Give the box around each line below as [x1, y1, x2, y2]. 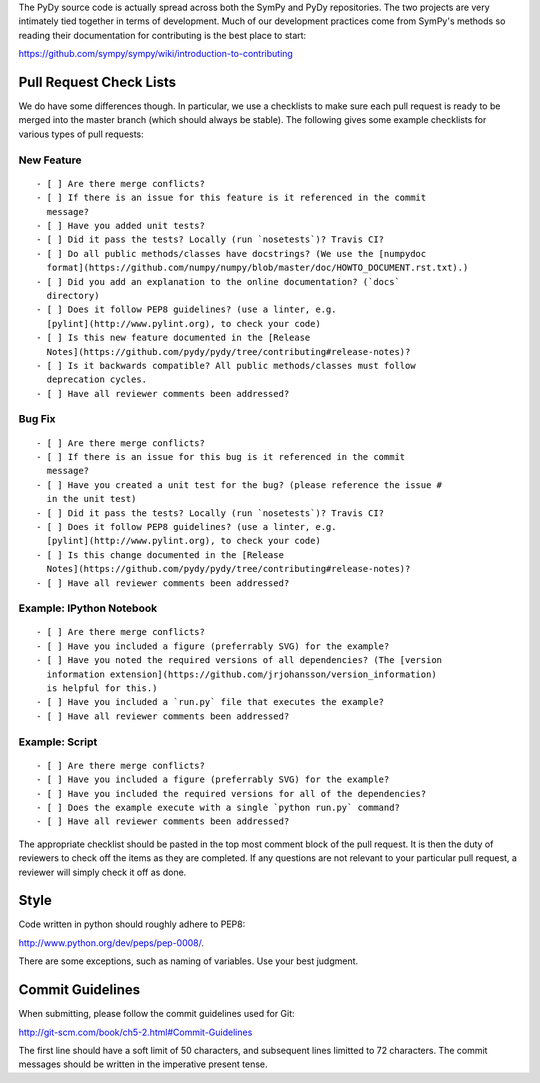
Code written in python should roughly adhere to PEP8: [18, 918, 246, 930]
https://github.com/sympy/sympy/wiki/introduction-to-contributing [18, 48, 294, 60]
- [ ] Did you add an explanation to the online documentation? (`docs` [36, 276, 400, 287]
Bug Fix [18, 412, 56, 426]
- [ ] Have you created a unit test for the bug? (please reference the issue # [36, 479, 443, 490]
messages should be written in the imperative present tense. [18, 1058, 269, 1070]
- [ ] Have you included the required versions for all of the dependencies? [36, 788, 427, 799]
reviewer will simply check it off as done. [18, 866, 187, 878]
